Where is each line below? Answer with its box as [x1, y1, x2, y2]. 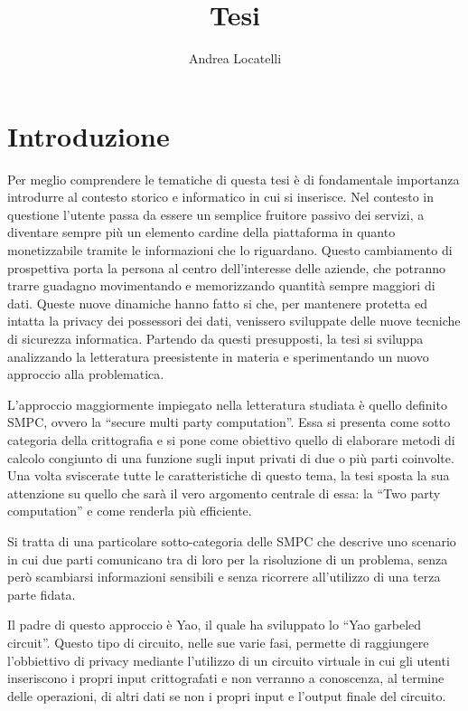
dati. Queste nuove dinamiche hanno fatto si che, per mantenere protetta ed [7, 293, 427, 312]
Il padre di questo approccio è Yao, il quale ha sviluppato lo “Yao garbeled [7, 615, 422, 634]
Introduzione [7, 117, 170, 154]
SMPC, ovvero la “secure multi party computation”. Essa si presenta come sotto [7, 412, 451, 431]
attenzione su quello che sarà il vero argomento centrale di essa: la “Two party [7, 483, 441, 502]
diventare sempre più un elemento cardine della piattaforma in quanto [7, 223, 396, 242]
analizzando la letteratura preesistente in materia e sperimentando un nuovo [7, 346, 429, 365]
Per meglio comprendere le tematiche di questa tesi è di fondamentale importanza [7, 169, 460, 188]
